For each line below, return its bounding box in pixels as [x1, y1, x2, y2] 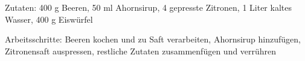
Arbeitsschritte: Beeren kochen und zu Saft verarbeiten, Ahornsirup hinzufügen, [5, 33, 301, 45]
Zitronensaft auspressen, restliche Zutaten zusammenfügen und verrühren [5, 44, 277, 57]
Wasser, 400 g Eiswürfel [5, 13, 93, 25]
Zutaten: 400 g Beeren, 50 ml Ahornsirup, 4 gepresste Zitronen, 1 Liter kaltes [5, 1, 292, 13]
